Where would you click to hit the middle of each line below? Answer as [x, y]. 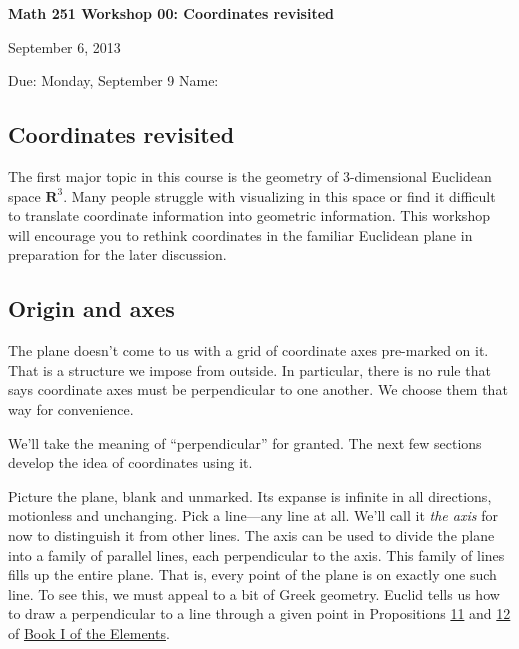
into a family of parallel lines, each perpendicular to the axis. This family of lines [256, 554]
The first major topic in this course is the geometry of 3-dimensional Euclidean [250, 175]
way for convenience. [71, 408]
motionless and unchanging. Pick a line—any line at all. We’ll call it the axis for [253, 515]
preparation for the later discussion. [117, 254]
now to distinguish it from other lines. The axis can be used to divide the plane [251, 534]
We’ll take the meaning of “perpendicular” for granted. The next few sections [245, 442]
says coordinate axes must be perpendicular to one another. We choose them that [258, 389]
